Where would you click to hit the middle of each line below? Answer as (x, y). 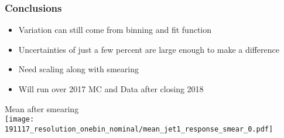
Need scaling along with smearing (78, 69)
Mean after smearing (42, 108)
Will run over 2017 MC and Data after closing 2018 (111, 89)
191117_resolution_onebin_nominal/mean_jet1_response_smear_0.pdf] (139, 129)
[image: (20, 120)
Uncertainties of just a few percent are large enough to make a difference (149, 49)
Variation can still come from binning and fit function (115, 30)
